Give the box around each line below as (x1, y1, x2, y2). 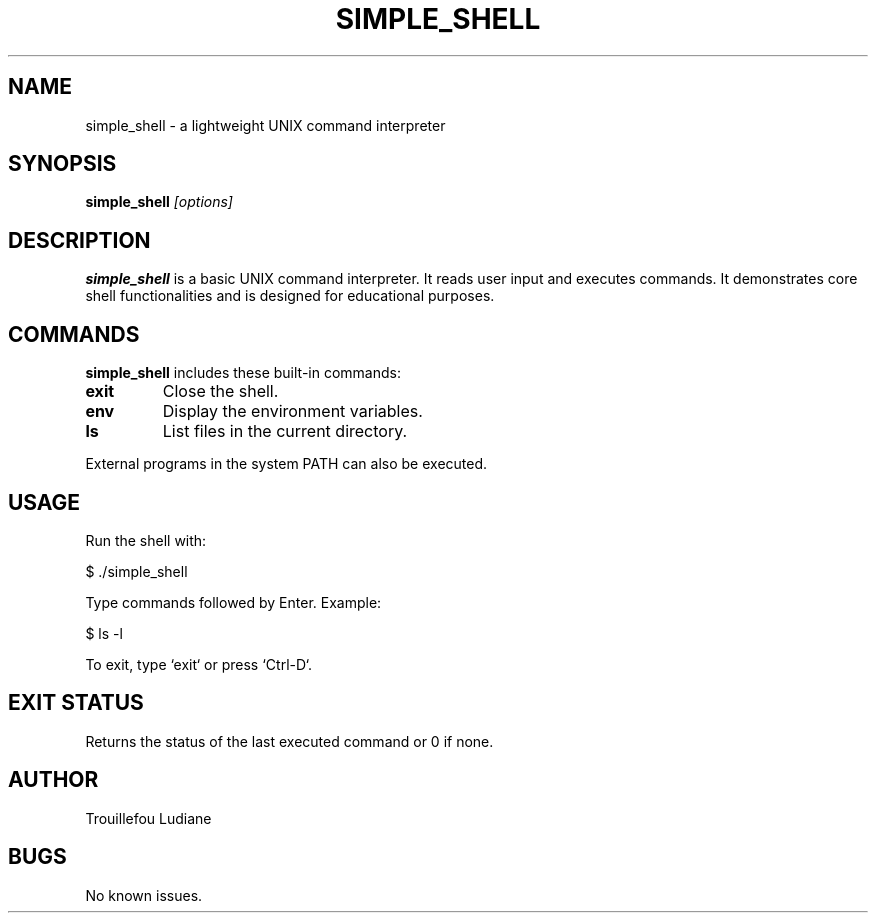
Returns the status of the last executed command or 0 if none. (85, 732, 494, 750)
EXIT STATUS (8, 690, 144, 716)
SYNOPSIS (8, 151, 117, 177)
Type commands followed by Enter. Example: (85, 593, 382, 611)
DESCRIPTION (8, 227, 151, 253)
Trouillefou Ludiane (85, 809, 212, 827)
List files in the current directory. (162, 421, 408, 442)
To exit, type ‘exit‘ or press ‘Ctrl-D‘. (85, 655, 313, 673)
